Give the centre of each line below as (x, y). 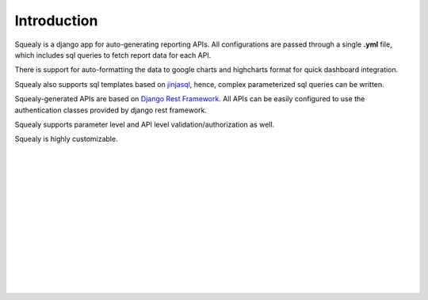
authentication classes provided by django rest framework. (111, 110)
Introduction (56, 21)
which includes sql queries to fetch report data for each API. (113, 55)
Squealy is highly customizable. (66, 139)
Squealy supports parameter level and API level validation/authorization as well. (145, 124)
